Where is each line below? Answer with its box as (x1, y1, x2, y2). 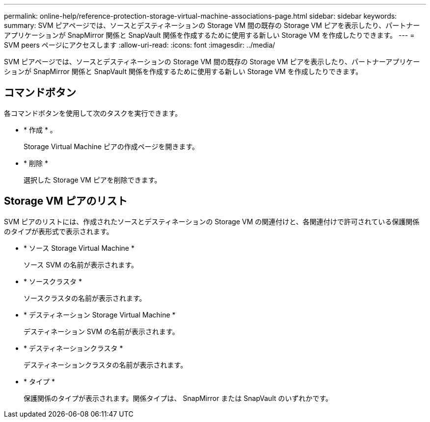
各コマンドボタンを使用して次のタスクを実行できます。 (4, 108, 182, 117)
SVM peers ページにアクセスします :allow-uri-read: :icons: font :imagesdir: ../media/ (4, 41, 275, 49)
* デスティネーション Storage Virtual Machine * (24, 310, 176, 319)
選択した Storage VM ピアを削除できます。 (24, 175, 161, 184)
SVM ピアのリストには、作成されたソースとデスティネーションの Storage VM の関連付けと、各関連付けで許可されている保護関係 (4, 217, 420, 226)
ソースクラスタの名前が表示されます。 (24, 293, 146, 302)
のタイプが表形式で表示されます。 (4, 227, 113, 236)
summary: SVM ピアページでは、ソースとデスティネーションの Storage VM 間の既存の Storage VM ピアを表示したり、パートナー (4, 21, 420, 29)
